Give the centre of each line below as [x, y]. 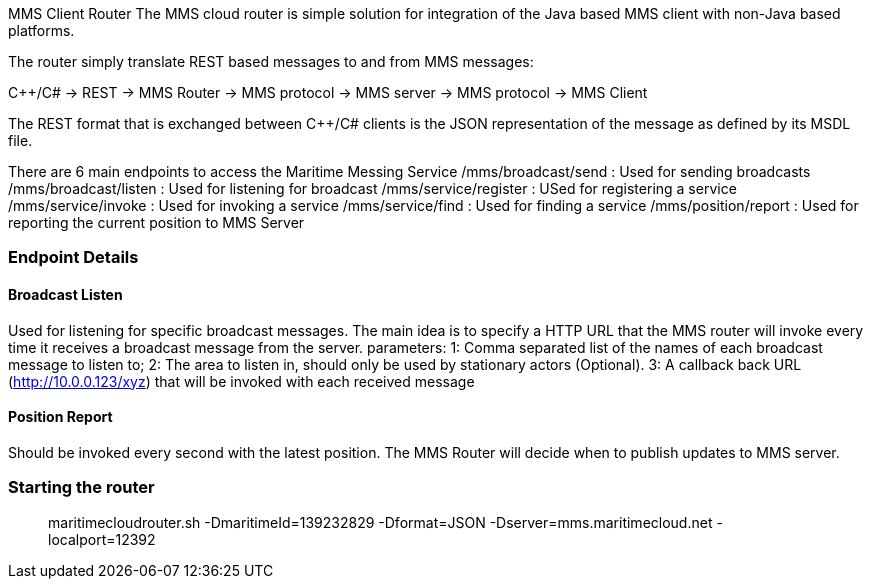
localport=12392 [102, 539]
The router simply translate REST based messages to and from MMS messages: [271, 61]
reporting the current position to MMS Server [156, 222]
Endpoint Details [73, 257]
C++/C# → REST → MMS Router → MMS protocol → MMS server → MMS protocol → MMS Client [328, 92]
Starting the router [81, 487]
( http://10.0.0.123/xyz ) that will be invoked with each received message [241, 381]
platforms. [41, 30]
